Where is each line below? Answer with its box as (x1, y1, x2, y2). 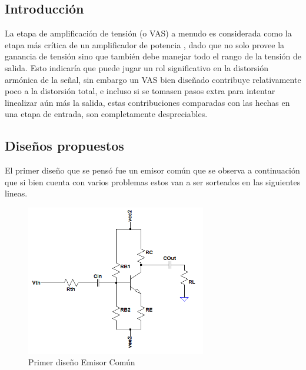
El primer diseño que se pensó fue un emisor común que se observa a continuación (5, 164, 300, 176)
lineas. (5, 187, 28, 199)
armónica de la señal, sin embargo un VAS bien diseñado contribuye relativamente (5, 73, 301, 85)
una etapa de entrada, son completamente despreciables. (5, 108, 208, 120)
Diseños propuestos (5, 136, 124, 155)
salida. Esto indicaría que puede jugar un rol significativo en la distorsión (5, 61, 269, 74)
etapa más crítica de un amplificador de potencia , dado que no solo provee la (5, 38, 285, 51)
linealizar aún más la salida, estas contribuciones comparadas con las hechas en (5, 96, 290, 108)
